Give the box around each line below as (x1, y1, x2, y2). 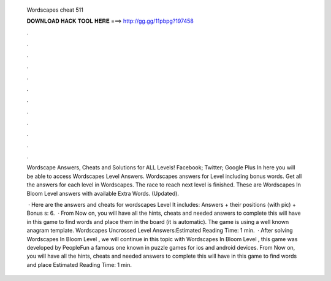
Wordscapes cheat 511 (26, 6, 84, 13)
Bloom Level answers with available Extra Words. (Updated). (26, 190, 179, 197)
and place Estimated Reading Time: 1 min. (26, 261, 132, 268)
